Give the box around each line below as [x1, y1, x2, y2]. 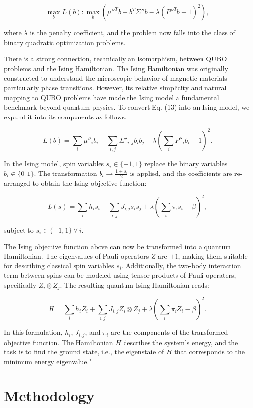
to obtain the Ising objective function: [32, 177, 147, 188]
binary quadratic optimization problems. [4, 37, 126, 47]
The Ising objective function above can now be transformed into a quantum [4, 241, 231, 251]
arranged [4, 177, 30, 188]
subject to [4, 225, 34, 235]
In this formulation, [4, 327, 63, 337]
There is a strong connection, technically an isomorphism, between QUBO [4, 54, 227, 64]
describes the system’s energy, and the [123, 337, 238, 347]
